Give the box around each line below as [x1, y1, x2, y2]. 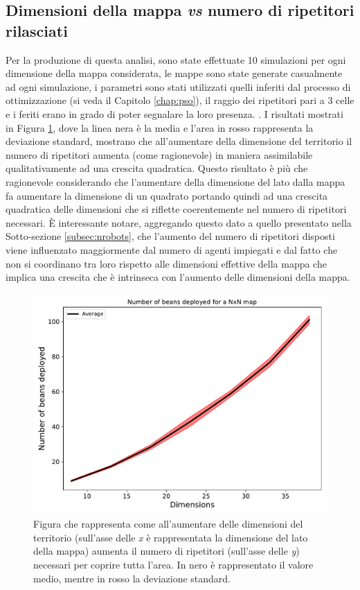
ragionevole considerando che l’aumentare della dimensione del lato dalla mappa [6, 174, 345, 189]
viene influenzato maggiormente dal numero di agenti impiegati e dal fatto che [6, 242, 338, 257]
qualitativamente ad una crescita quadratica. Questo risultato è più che [6, 161, 308, 175]
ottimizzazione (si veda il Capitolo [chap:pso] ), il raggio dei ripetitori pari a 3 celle [6, 93, 354, 107]
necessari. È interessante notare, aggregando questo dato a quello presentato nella [6, 215, 352, 229]
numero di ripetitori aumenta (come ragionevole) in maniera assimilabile [6, 147, 313, 162]
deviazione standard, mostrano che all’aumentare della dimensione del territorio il [6, 134, 352, 148]
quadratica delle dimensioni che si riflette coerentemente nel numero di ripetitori [6, 202, 347, 216]
